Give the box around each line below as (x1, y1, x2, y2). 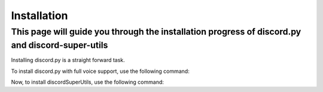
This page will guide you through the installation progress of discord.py (11, 26, 301, 37)
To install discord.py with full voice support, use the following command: (11, 68, 190, 75)
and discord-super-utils (11, 39, 108, 51)
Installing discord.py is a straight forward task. (11, 57, 125, 64)
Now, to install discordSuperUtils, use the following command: (11, 78, 164, 86)
